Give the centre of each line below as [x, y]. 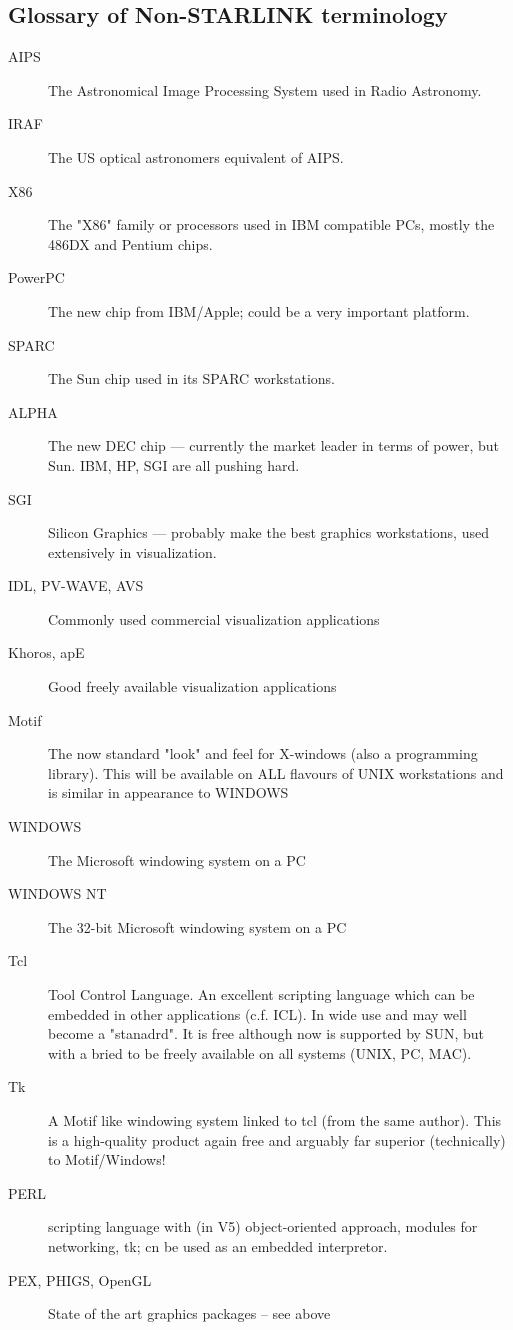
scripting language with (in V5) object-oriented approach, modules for [263, 1226]
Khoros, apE [46, 652]
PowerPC [36, 277]
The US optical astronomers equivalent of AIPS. [196, 156]
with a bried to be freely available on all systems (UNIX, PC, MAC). [260, 1052]
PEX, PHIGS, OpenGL [80, 1279]
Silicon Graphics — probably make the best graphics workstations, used [268, 532]
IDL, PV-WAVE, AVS [76, 585]
